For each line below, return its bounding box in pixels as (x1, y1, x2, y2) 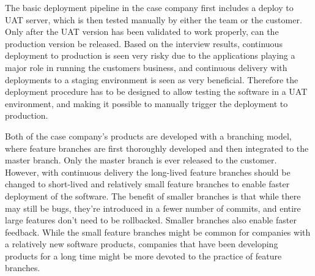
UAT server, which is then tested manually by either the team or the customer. (5, 13, 302, 26)
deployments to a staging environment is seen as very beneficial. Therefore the (5, 73, 298, 86)
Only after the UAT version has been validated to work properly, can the (5, 25, 279, 38)
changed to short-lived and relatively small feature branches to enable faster (5, 177, 290, 190)
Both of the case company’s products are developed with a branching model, (5, 129, 292, 142)
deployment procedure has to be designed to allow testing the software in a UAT (5, 85, 308, 98)
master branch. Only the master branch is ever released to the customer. (5, 154, 277, 166)
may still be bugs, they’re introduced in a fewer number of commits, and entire (5, 201, 301, 214)
